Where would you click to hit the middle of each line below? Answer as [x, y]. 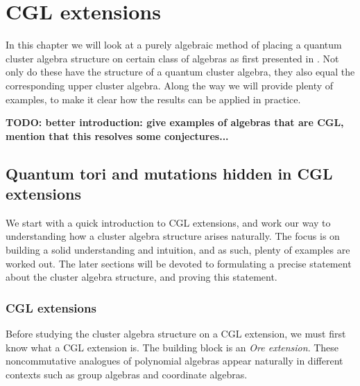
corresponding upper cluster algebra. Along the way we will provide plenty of [170, 85]
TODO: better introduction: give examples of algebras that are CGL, [175, 122]
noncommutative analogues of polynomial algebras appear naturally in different [174, 361]
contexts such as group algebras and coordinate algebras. [127, 374]
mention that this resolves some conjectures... [117, 135]
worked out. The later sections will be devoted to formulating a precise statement [179, 263]
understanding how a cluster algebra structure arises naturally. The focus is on [173, 236]
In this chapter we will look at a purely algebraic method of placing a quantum [174, 45]
